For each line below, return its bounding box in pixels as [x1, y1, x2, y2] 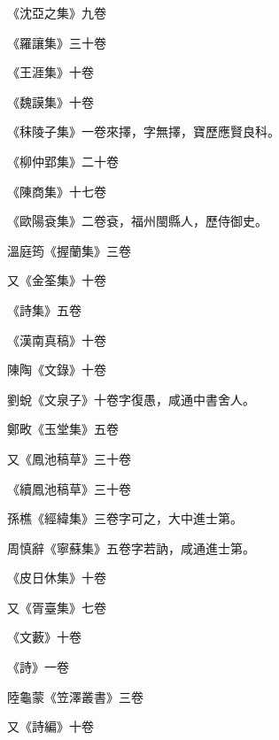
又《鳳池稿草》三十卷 [7, 449, 131, 467]
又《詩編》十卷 [7, 717, 94, 736]
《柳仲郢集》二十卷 [7, 151, 119, 170]
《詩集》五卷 [7, 300, 81, 319]
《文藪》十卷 [7, 628, 81, 646]
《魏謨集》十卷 [7, 92, 94, 111]
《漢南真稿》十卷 [7, 330, 106, 349]
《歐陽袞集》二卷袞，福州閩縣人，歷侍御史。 [7, 212, 267, 230]
